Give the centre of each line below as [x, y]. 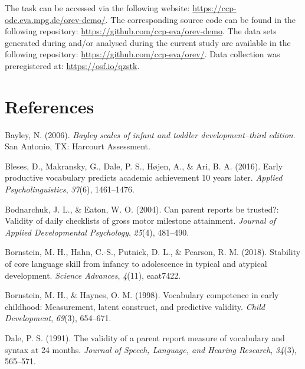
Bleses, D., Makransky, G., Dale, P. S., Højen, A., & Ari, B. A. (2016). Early [144, 166]
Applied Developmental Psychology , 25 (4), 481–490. [97, 232]
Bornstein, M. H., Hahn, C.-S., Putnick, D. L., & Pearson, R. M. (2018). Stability [153, 252]
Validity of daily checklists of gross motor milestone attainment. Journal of [140, 221]
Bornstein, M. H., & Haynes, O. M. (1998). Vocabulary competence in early [142, 295]
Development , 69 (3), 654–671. [58, 318]
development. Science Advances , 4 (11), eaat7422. [93, 275]
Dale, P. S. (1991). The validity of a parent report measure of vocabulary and [145, 338]
